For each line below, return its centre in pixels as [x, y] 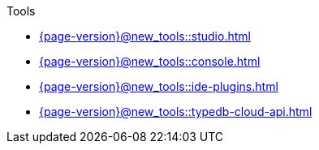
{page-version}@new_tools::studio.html [145, 36]
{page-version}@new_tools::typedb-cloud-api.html [176, 111]
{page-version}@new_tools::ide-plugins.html [159, 86]
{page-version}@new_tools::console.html [150, 61]
